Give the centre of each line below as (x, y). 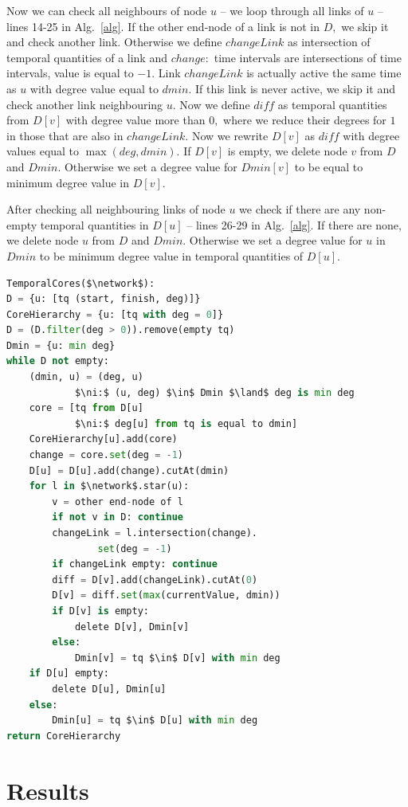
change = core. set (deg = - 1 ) (106, 455)
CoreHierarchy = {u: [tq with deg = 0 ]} (115, 314)
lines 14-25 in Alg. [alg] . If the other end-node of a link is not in (163, 26)
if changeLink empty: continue (135, 564)
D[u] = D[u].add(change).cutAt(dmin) (129, 470)
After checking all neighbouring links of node (116, 209)
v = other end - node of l (118, 501)
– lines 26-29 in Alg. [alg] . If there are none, (294, 224)
